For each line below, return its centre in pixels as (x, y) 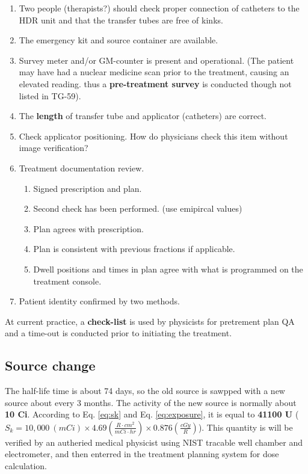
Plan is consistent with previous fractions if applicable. (134, 249)
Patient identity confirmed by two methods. (99, 301)
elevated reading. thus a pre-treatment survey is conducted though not (155, 83)
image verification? (54, 148)
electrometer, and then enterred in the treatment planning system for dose (142, 454)
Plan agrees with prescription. (88, 228)
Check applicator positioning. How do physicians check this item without (153, 136)
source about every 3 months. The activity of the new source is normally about (151, 402)
